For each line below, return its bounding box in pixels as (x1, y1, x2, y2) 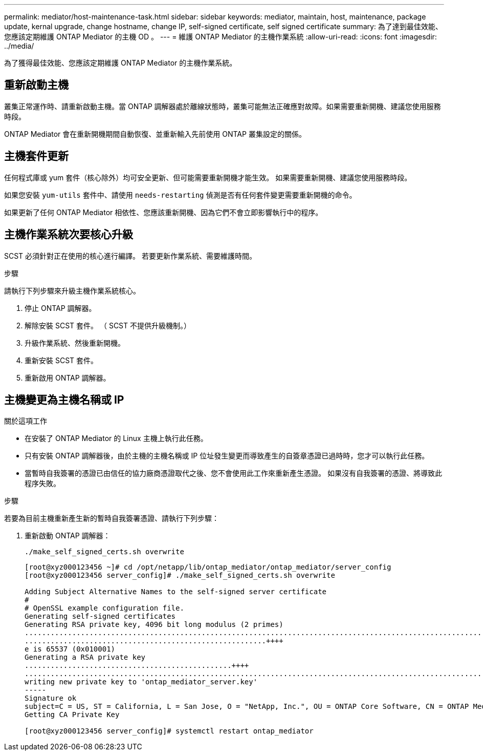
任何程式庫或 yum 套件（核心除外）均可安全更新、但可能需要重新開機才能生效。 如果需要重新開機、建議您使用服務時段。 (4, 173, 412, 182)
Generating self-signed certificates (25, 612, 176, 621)
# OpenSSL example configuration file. (25, 604, 184, 613)
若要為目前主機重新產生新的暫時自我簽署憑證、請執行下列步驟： (4, 514, 219, 523)
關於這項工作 (4, 416, 47, 426)
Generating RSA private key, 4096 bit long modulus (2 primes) (25, 620, 283, 629)
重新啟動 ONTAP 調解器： (25, 531, 111, 540)
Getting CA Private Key (25, 710, 120, 719)
